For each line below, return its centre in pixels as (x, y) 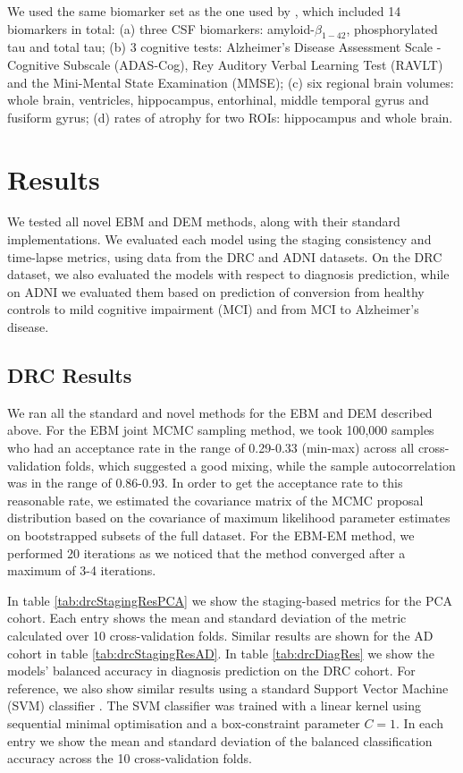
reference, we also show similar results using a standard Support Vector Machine (228, 688)
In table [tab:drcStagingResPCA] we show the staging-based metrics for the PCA (230, 600)
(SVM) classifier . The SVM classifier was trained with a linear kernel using (215, 705)
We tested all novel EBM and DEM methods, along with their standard (204, 221)
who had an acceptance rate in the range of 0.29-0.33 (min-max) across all (211, 448)
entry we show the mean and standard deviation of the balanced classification (220, 740)
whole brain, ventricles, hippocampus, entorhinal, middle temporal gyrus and (218, 100)
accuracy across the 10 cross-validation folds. (130, 758)
